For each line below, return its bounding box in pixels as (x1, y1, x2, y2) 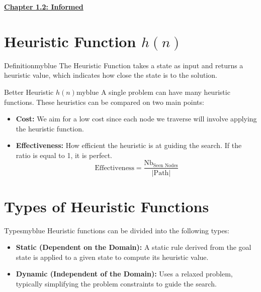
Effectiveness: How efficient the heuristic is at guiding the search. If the (16, 140, 242, 151)
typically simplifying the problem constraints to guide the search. (16, 278, 217, 289)
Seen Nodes (153, 163, 178, 168)
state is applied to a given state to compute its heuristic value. (16, 251, 209, 262)
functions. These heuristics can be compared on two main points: (4, 96, 204, 107)
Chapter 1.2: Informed (4, 2, 83, 12)
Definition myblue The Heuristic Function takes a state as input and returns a (4, 60, 243, 70)
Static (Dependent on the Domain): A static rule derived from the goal (16, 242, 251, 252)
